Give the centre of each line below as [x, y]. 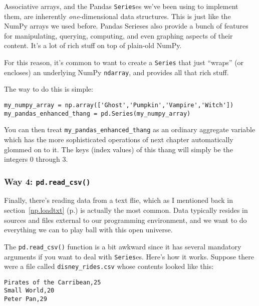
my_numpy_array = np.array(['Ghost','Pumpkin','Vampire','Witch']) [119, 105]
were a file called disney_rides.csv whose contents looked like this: [109, 266]
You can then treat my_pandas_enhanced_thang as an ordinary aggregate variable [130, 129]
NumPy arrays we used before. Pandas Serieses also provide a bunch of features [126, 26]
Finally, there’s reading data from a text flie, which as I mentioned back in [119, 200]
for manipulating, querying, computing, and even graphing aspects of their [118, 35]
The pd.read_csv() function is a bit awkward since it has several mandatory [123, 246]
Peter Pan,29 [26, 299]
